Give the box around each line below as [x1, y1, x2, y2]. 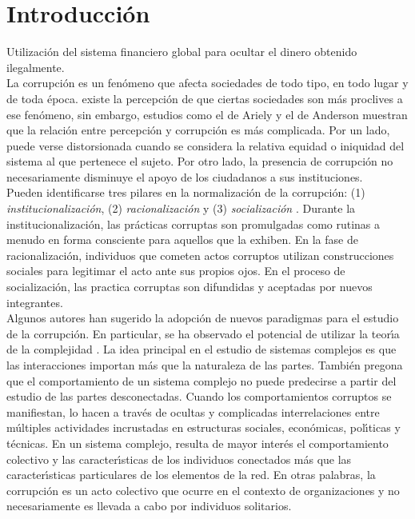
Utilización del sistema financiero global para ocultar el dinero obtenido [6, 43, 357, 60]
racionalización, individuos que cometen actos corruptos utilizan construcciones [6, 246, 394, 263]
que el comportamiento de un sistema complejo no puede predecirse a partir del [6, 372, 397, 389]
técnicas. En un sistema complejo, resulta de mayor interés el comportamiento [6, 434, 389, 451]
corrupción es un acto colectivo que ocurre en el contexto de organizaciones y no [6, 481, 400, 498]
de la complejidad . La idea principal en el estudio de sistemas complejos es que [6, 341, 397, 357]
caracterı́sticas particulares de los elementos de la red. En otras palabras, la [6, 466, 376, 483]
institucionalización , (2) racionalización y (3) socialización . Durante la [6, 200, 356, 217]
